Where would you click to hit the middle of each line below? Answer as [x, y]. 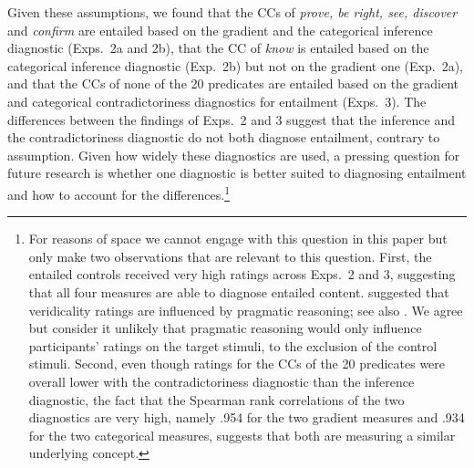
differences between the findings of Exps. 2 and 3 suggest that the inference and [232, 119]
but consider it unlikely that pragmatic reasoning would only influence [225, 328]
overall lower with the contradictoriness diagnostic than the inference [222, 381]
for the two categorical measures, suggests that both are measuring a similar [242, 435]
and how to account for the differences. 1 [118, 192]
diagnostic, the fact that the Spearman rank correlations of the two [216, 399]
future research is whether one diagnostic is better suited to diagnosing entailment [237, 173]
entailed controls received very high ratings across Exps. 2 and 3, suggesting [242, 274]
